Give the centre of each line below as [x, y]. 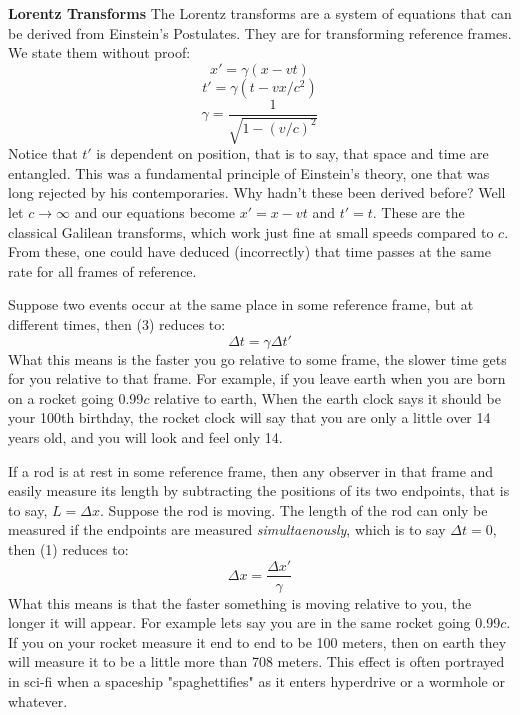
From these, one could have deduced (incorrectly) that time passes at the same [249, 251]
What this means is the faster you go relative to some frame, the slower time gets [257, 358]
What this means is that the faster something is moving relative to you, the [240, 602]
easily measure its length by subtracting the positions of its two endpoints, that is [259, 490]
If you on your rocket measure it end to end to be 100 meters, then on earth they [257, 641]
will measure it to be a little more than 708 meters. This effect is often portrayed [256, 661]
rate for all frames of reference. [102, 270]
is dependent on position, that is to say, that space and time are [292, 153]
